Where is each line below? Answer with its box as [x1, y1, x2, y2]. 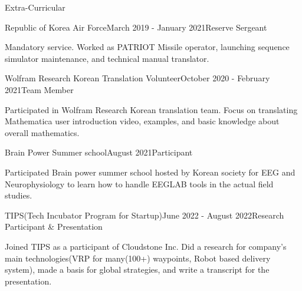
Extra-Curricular [5, 1, 65, 13]
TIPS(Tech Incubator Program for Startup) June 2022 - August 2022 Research [5, 209, 284, 221]
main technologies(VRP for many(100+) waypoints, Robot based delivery [5, 252, 271, 264]
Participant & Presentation [5, 220, 103, 233]
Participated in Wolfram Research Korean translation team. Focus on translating [5, 103, 298, 115]
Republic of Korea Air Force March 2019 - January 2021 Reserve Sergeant [5, 21, 267, 33]
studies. [5, 189, 32, 201]
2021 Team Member [5, 83, 74, 95]
